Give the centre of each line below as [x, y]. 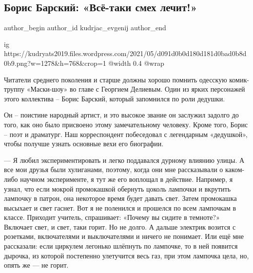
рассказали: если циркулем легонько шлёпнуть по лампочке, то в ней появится [121, 246]
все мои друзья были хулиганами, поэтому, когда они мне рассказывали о [114, 169]
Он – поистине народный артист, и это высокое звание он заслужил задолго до [121, 115]
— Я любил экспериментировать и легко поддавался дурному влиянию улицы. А [124, 160]
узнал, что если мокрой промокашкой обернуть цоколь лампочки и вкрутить [117, 188]
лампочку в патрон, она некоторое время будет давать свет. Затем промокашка [120, 198]
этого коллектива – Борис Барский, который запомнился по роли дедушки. [115, 98]
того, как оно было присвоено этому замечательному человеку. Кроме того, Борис [126, 124]
